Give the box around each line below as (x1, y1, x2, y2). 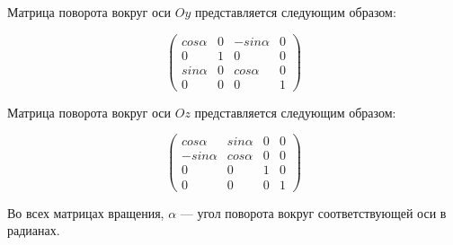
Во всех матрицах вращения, (7, 203, 164, 222)
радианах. (7, 221, 60, 240)
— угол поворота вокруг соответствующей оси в (180, 203, 447, 222)
